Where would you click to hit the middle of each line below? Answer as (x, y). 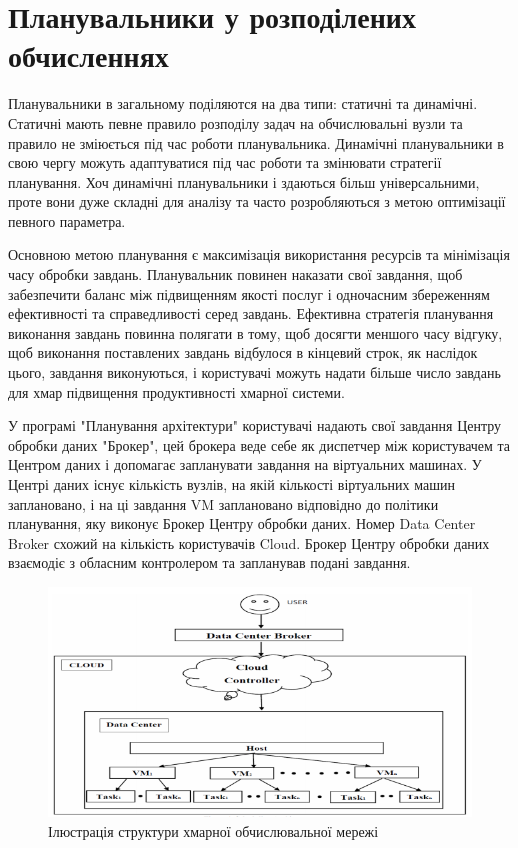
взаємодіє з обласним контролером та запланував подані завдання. (209, 562)
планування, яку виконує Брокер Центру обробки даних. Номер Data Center (242, 523)
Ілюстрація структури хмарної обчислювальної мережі (213, 830)
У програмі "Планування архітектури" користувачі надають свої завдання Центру (255, 425)
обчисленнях (88, 55)
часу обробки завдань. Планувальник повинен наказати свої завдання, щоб (235, 274)
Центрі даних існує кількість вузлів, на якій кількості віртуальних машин (231, 484)
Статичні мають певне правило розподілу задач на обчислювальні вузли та (235, 122)
